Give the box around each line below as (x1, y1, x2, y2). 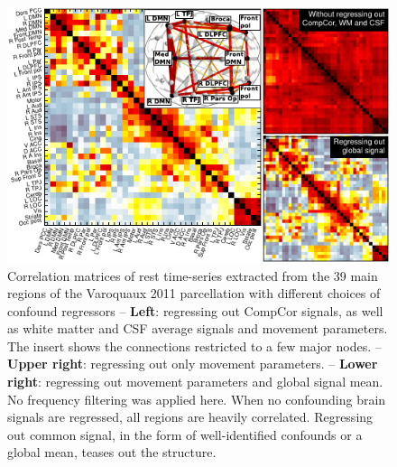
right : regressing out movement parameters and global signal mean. (7, 372, 383, 391)
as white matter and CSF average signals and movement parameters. (7, 319, 388, 338)
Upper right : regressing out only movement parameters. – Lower (7, 354, 378, 373)
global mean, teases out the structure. (7, 443, 217, 462)
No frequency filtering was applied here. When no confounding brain (7, 389, 386, 408)
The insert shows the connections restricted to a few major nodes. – (7, 336, 382, 355)
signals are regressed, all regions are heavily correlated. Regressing (7, 407, 374, 426)
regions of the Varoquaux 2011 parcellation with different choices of (7, 284, 381, 303)
